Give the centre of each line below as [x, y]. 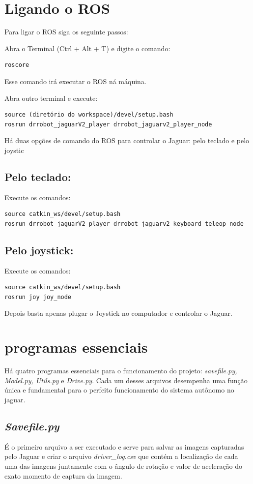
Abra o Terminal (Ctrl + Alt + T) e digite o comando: [87, 48]
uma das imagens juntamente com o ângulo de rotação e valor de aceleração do [123, 466]
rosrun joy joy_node [38, 297]
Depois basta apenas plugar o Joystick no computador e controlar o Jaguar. [118, 313]
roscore [17, 65]
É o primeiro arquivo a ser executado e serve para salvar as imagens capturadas [124, 446]
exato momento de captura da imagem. [63, 475]
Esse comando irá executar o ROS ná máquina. [75, 81]
